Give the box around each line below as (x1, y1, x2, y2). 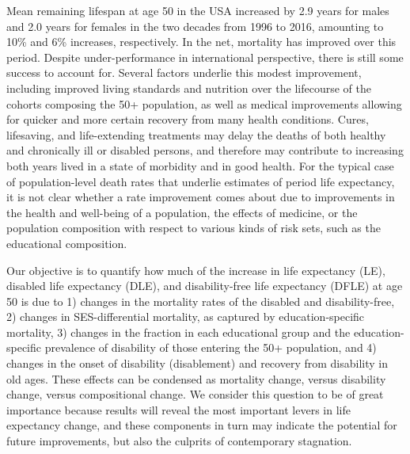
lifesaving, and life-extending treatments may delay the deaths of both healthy (6, 126, 386, 143)
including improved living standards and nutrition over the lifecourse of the (6, 79, 371, 96)
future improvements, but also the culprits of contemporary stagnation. (6, 433, 352, 449)
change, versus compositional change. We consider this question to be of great (6, 386, 384, 402)
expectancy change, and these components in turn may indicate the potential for (6, 417, 397, 433)
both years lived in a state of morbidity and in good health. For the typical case (6, 157, 394, 174)
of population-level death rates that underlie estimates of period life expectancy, (6, 173, 395, 189)
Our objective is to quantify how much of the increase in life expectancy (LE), (6, 261, 385, 278)
